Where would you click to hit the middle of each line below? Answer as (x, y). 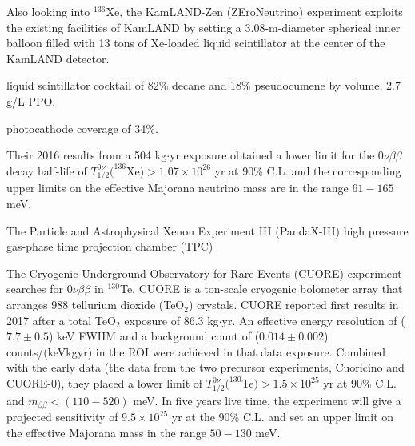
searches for (35, 289)
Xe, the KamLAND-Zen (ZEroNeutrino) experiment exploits (254, 11)
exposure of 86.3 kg (172, 320)
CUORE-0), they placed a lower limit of (105, 383)
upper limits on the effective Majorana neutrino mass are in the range (178, 188)
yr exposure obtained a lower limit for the (272, 155)
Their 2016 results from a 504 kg (87, 155)
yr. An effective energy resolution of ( (313, 320)
